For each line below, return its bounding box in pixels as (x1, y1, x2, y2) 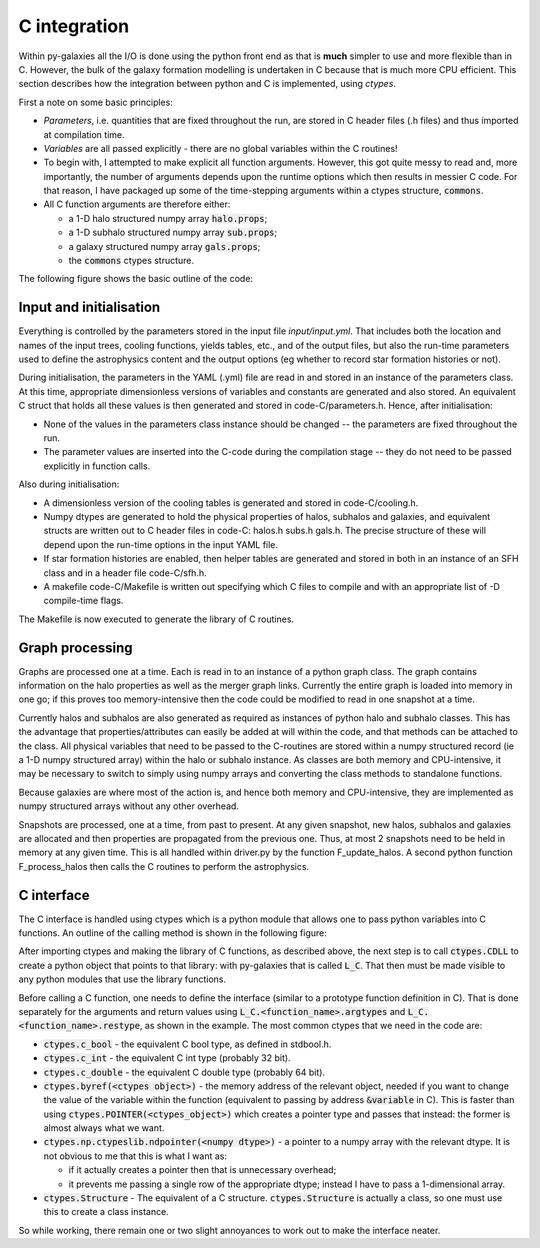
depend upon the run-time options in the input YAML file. (43, 538, 279, 550)
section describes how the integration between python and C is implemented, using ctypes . (18, 78, 397, 90)
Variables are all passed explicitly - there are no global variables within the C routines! (43, 142, 399, 154)
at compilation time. (43, 128, 125, 140)
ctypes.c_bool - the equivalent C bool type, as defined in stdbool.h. (43, 1038, 332, 1050)
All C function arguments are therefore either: (43, 198, 231, 210)
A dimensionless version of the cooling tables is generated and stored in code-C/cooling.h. (43, 496, 419, 509)
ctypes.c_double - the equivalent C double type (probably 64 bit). (43, 1066, 325, 1078)
